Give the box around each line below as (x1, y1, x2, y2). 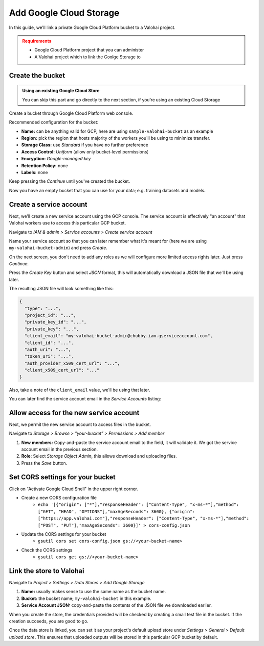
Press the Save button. (21, 460, 67, 466)
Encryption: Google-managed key (21, 156, 91, 162)
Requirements (22, 38, 52, 44)
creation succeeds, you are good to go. (9, 618, 88, 624)
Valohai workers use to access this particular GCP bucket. (9, 220, 126, 226)
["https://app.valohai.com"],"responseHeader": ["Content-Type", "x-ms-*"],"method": (38, 516, 249, 522)
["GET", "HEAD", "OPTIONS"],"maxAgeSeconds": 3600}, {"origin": (38, 509, 196, 514)
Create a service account (9, 200, 88, 208)
